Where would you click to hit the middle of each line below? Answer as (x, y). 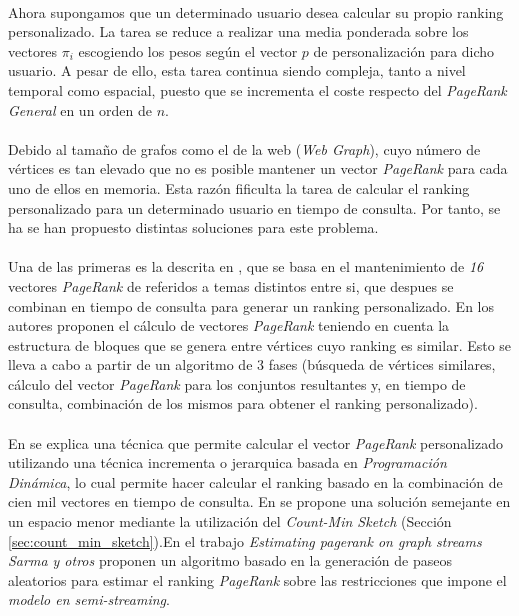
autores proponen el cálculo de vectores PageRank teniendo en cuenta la (229, 325)
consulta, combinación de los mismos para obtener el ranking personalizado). (243, 403)
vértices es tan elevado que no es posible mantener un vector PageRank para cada (258, 168)
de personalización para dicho (404, 50)
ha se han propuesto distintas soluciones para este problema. (193, 227)
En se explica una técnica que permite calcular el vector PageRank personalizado (255, 442)
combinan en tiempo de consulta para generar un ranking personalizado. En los (251, 305)
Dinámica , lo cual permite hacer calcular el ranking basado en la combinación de (255, 481)
